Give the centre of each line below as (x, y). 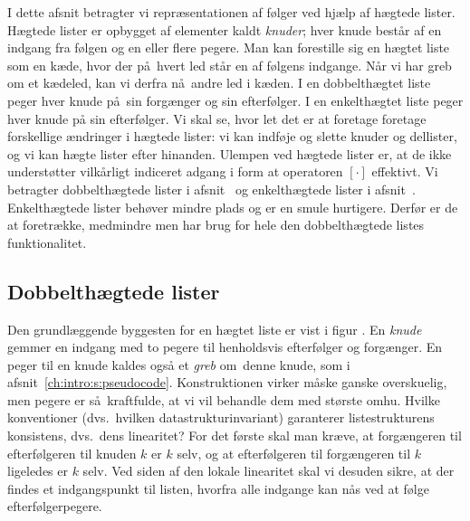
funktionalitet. (47, 242)
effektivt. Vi (405, 171)
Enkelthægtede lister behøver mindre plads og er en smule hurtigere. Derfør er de (233, 207)
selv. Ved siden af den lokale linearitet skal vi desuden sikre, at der (269, 471)
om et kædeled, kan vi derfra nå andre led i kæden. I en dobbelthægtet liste (219, 83)
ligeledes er (38, 471)
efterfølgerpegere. (55, 506)
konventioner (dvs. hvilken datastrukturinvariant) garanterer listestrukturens (221, 417)
